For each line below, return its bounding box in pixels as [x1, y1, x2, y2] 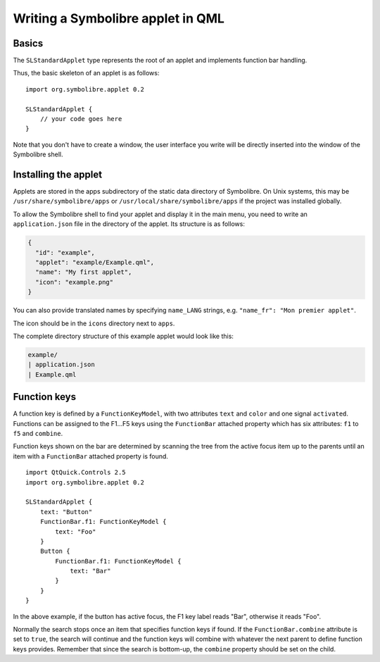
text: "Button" [39, 508, 93, 516]
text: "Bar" [70, 567, 111, 575]
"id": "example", [35, 249, 95, 256]
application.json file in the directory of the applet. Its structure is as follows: [13, 220, 246, 228]
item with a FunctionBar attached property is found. [13, 451, 169, 461]
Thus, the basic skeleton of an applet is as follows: [13, 69, 160, 77]
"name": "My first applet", [35, 268, 132, 276]
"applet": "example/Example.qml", [35, 258, 155, 267]
